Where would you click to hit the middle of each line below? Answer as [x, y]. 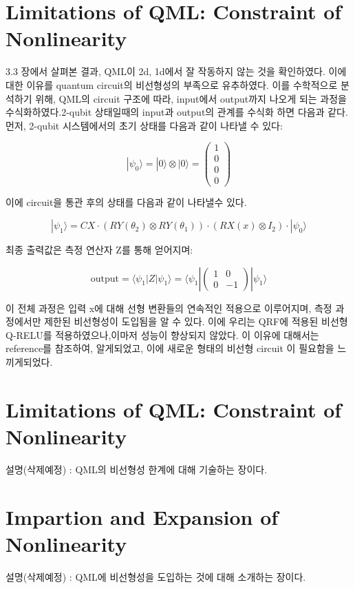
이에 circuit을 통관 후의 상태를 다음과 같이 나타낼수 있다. [126, 202]
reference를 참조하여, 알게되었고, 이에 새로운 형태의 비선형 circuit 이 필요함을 [170, 348]
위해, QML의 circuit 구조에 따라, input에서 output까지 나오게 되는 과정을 [191, 98]
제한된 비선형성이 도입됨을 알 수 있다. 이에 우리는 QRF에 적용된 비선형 [196, 321]
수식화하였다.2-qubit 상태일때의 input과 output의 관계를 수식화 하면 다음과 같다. [177, 112]
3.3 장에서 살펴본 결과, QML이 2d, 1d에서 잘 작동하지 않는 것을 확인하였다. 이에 [176, 71]
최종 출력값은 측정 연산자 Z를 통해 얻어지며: [99, 250]
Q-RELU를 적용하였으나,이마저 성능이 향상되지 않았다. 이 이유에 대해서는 [162, 334]
